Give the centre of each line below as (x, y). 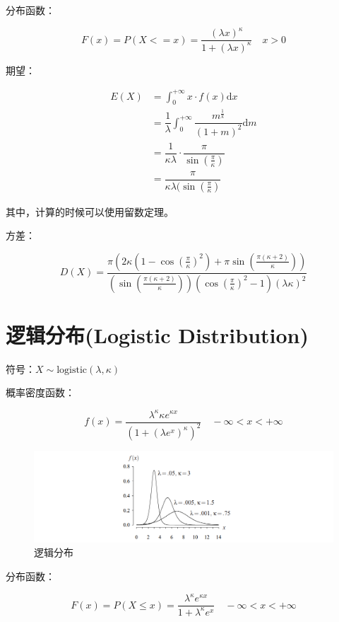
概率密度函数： (40, 392)
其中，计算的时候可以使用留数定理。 (90, 211)
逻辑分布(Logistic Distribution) (157, 334)
